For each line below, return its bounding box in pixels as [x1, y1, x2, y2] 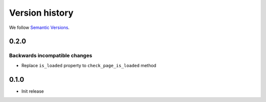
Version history [9, 7, 74, 18]
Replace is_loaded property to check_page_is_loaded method [21, 62, 157, 68]
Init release [21, 88, 44, 94]
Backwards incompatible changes [9, 52, 93, 59]
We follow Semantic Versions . [9, 25, 70, 30]
